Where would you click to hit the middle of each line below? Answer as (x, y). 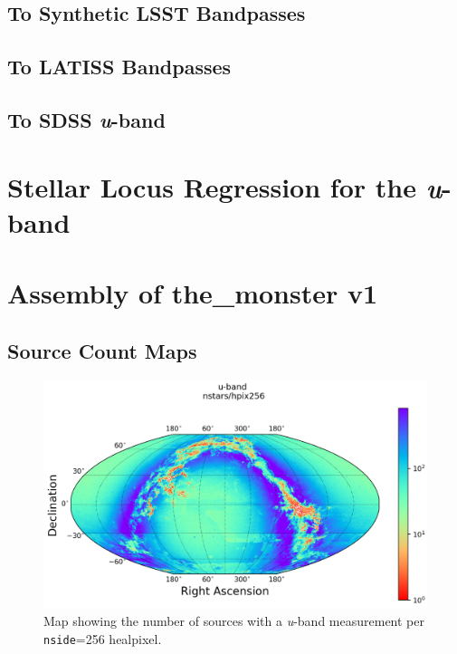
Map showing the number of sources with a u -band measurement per (234, 621)
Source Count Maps (102, 350)
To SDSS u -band (86, 119)
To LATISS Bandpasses (119, 67)
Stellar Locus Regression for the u (225, 187)
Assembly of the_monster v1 (193, 293)
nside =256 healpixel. (103, 638)
